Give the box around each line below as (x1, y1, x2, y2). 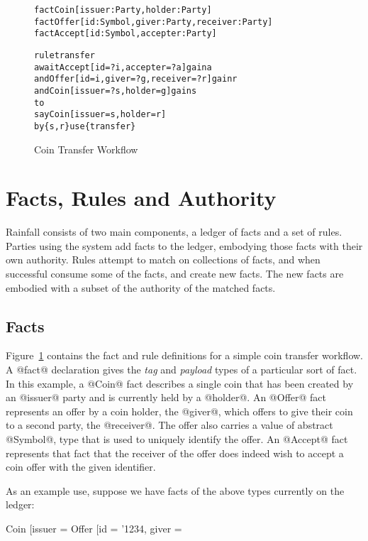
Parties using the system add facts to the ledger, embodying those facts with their (6, 238, 363, 253)
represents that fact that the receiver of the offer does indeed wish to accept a (6, 445, 344, 460)
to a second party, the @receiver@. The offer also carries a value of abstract (6, 417, 333, 432)
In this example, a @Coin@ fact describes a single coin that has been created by (6, 376, 354, 390)
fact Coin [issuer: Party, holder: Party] (34, 5, 212, 15)
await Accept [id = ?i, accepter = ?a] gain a (34, 62, 212, 72)
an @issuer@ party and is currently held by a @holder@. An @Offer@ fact (6, 390, 327, 405)
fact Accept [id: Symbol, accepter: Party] (34, 28, 217, 39)
